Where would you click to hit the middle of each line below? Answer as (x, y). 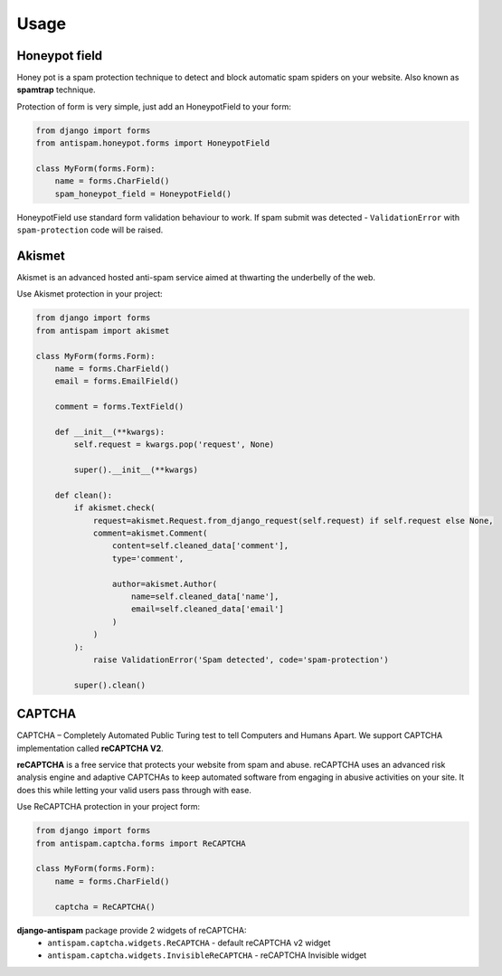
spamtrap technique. (56, 90)
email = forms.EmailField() (117, 381)
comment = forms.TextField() (119, 407)
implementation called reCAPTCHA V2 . (90, 748)
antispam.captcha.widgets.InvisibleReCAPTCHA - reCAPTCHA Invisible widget (207, 955)
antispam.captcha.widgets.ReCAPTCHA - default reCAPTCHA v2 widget (189, 943)
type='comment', (148, 558)
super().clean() (110, 685)
